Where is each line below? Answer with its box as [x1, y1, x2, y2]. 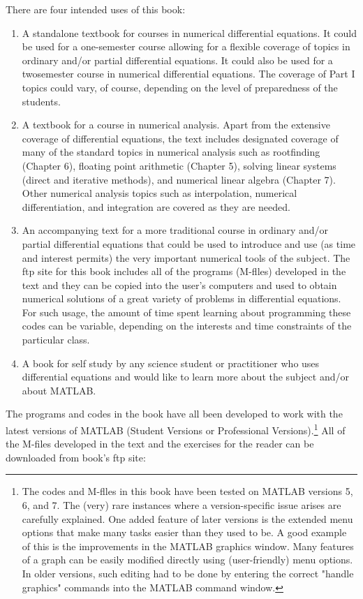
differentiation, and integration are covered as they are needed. [22, 199, 290, 214]
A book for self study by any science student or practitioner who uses [22, 355, 320, 370]
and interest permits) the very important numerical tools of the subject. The [22, 250, 350, 265]
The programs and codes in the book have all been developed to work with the [6, 406, 343, 421]
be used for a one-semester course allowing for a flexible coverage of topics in [22, 39, 350, 54]
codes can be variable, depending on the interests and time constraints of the [22, 318, 352, 333]
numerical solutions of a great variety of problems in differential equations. [22, 291, 341, 306]
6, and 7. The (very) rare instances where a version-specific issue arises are [22, 498, 341, 512]
